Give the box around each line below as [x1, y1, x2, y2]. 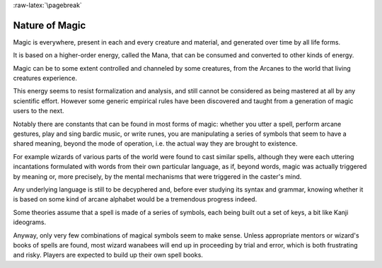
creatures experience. [13, 74, 78, 83]
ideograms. [13, 218, 46, 226]
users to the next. [13, 107, 64, 115]
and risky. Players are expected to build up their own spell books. [13, 251, 203, 260]
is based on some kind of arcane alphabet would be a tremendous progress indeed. [13, 195, 257, 204]
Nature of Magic [13, 19, 86, 31]
